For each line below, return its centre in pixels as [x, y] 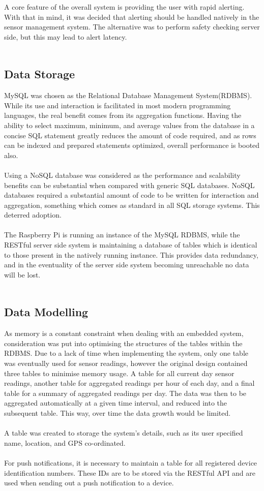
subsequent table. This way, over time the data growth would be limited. [118, 413]
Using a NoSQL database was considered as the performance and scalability [122, 175]
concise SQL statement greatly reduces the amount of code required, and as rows [130, 135]
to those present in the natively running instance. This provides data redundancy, [131, 254]
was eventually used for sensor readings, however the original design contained [126, 363]
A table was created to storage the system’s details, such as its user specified [124, 433]
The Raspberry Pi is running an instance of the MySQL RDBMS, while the [122, 235]
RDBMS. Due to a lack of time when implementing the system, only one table [126, 353]
